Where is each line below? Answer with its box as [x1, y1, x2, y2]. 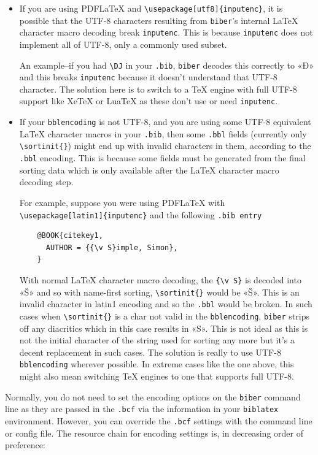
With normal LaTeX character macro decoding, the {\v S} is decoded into [19, 273, 301, 286]
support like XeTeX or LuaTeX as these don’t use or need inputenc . [19, 94, 278, 107]
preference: [5, 438, 45, 451]
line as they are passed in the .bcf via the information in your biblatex [5, 402, 279, 415]
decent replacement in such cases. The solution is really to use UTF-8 [19, 345, 281, 358]
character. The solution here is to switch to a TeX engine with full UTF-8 [19, 82, 297, 95]
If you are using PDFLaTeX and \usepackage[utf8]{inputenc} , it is [19, 2, 283, 14]
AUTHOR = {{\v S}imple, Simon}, [45, 243, 178, 252]
